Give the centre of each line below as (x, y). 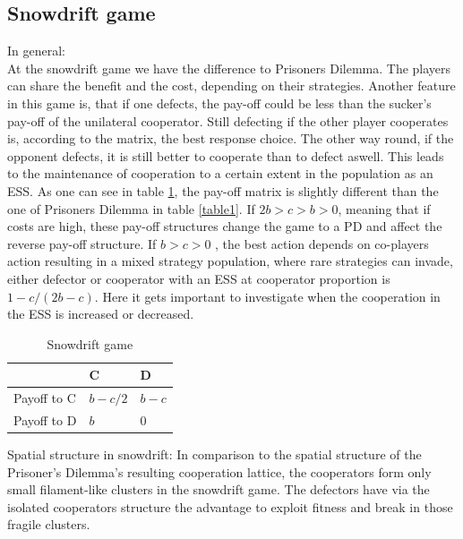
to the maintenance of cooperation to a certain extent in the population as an (220, 173)
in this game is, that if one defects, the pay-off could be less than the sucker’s (219, 103)
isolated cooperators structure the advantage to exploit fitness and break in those (230, 506)
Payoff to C (45, 398)
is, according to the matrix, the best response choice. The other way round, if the (231, 138)
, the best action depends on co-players (322, 243)
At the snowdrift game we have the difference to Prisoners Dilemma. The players (229, 68)
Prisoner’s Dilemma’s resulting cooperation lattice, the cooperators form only (219, 471)
